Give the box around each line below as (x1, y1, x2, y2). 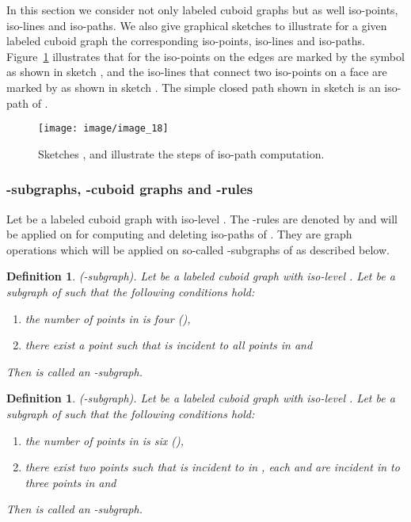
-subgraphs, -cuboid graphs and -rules (6, 179, 253, 199)
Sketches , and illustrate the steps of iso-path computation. (38, 145, 325, 162)
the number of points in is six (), (25, 432, 185, 448)
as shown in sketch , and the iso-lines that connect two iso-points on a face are (6, 63, 387, 80)
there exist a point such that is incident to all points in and (25, 337, 313, 353)
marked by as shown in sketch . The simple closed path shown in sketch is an (6, 78, 381, 95)
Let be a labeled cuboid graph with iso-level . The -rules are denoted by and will (6, 210, 398, 227)
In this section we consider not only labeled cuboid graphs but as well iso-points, (6, 2, 398, 17)
